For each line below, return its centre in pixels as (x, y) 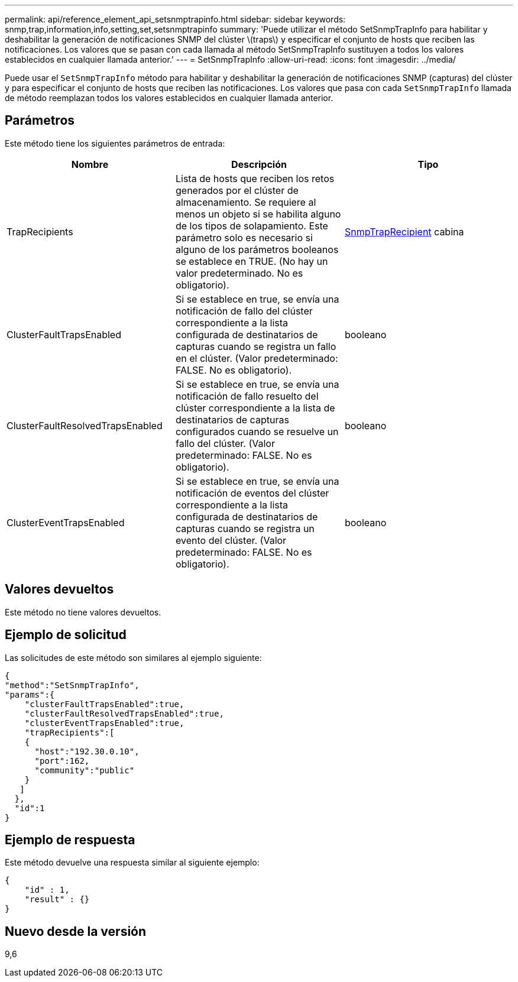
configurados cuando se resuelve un (257, 431)
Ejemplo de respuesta (70, 840)
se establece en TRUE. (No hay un (252, 261)
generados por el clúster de (237, 190)
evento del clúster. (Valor (231, 540)
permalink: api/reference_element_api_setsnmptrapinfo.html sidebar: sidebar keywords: (175, 19)
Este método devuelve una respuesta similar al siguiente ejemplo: (132, 863)
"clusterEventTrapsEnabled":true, (104, 723)
